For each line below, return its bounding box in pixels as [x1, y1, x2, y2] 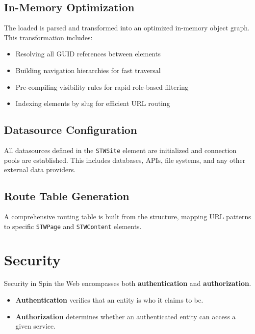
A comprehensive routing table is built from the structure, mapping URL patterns [4, 211, 251, 222]
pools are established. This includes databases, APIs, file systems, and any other [4, 154, 246, 165]
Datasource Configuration [4, 122, 137, 137]
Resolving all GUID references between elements [15, 49, 161, 59]
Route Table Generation [4, 188, 129, 204]
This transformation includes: [4, 32, 93, 42]
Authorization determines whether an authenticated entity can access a [15, 311, 236, 321]
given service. [15, 321, 56, 331]
